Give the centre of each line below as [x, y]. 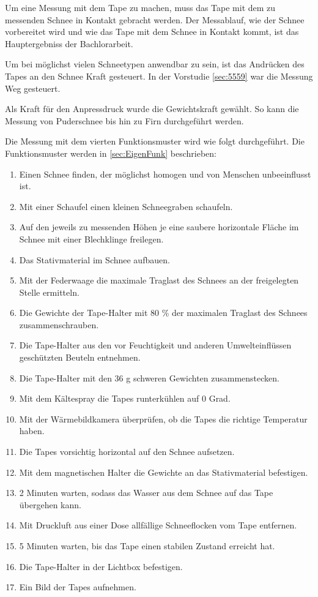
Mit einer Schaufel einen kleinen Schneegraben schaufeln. [126, 206]
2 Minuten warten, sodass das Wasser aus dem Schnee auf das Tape [146, 493]
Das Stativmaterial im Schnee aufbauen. [94, 259]
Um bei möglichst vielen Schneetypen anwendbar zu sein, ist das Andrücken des [155, 64]
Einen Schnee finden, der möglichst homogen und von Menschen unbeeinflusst [165, 174]
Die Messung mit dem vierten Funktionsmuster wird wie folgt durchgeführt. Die [155, 141]
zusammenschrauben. [59, 324]
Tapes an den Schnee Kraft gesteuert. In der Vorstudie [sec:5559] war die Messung [159, 76]
